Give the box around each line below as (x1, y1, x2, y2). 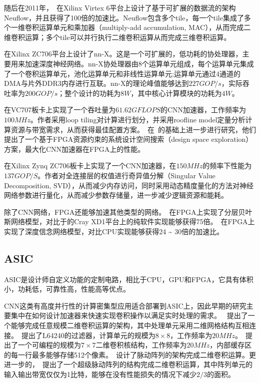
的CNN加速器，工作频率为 (160, 104, 246, 115)
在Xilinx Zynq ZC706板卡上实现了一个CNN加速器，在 (4, 160, 176, 171)
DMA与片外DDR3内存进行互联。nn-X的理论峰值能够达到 (4, 78, 189, 88)
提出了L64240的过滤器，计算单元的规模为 (21, 330, 155, 340)
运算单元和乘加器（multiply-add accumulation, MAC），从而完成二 (38, 22, 251, 32)
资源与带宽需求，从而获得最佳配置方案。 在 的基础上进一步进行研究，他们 (10, 124, 256, 134)
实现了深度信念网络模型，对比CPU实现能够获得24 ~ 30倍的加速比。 (4, 226, 224, 236)
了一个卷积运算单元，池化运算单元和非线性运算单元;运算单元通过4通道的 (4, 68, 240, 78)
